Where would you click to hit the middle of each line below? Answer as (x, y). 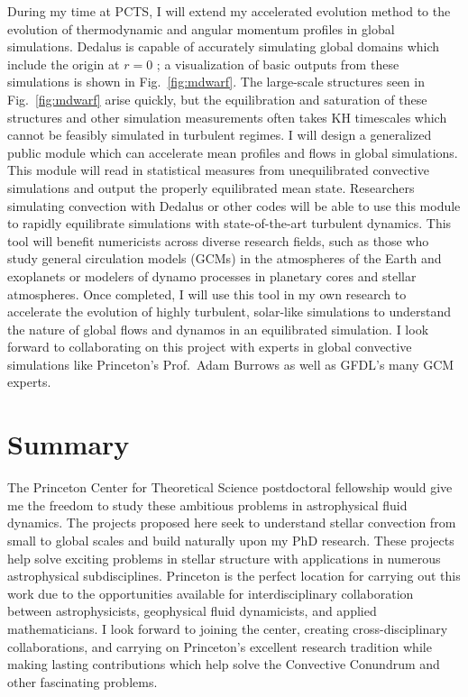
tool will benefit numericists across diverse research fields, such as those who (218, 240)
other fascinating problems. (83, 681)
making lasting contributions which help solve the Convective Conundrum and (224, 664)
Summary (69, 444)
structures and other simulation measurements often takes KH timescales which (227, 117)
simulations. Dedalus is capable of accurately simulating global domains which (224, 46)
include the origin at (64, 64)
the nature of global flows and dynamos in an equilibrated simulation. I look (218, 329)
